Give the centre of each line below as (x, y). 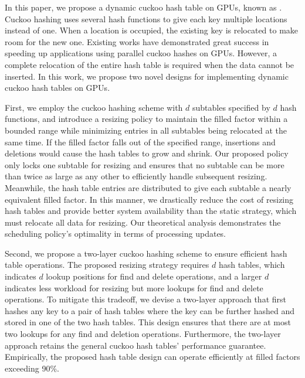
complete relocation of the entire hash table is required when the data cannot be (150, 64)
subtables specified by (231, 107)
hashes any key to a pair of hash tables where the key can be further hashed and (150, 310)
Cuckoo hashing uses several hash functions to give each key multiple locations (146, 18)
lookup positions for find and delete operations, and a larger (154, 276)
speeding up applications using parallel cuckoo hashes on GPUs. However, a (141, 53)
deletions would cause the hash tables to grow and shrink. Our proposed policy (147, 153)
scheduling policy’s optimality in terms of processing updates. (116, 234)
